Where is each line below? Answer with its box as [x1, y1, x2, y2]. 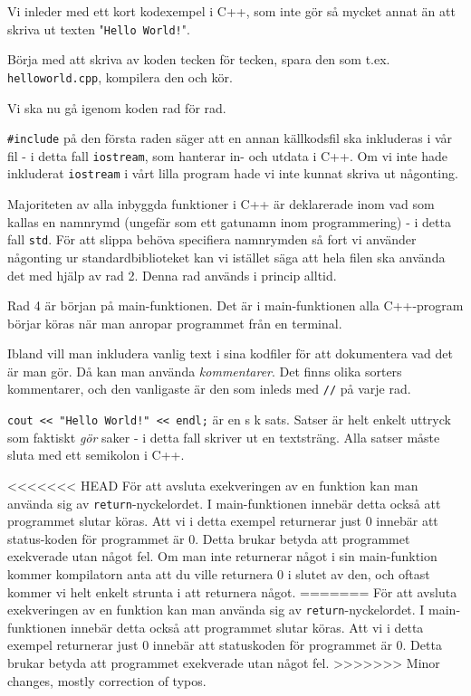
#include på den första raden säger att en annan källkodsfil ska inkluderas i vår [7, 129, 453, 148]
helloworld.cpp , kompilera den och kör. [7, 67, 233, 86]
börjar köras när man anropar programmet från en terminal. [7, 313, 342, 332]
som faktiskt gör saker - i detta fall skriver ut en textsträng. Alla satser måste [7, 427, 440, 446]
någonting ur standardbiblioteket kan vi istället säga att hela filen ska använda [7, 247, 446, 266]
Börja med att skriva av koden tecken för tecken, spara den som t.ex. [7, 50, 390, 69]
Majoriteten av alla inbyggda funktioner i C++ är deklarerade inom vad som [7, 195, 435, 214]
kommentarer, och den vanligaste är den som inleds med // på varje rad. [7, 379, 411, 398]
